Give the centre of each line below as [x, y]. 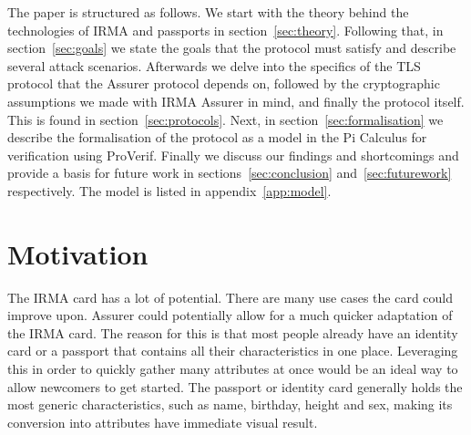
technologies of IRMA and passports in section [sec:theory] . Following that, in [225, 30]
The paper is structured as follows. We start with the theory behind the [208, 12]
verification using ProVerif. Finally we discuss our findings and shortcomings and [233, 155]
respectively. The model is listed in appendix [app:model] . [169, 190]
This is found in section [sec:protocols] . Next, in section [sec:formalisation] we [225, 119]
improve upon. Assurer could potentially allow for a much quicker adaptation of [230, 315]
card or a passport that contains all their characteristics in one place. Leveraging [233, 351]
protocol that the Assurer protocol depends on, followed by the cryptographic [224, 83]
